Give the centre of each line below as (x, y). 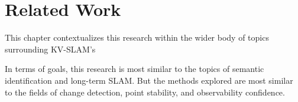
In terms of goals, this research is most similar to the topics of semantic (135, 69)
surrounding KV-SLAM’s (50, 49)
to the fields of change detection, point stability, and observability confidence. (145, 92)
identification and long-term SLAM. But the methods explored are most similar (149, 80)
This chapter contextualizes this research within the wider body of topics (137, 37)
